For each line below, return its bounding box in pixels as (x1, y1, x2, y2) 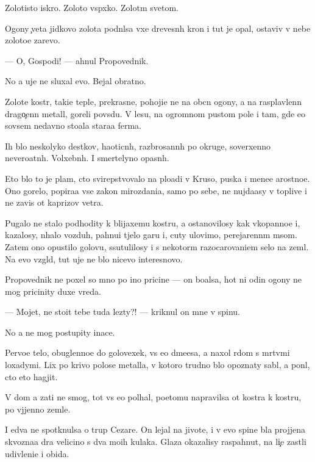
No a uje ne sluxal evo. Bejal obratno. (5, 74, 146, 87)
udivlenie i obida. (5, 447, 69, 460)
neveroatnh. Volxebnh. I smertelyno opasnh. (5, 151, 169, 164)
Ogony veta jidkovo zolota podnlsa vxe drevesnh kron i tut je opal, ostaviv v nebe (5, 21, 311, 34)
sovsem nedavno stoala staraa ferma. (5, 119, 141, 132)
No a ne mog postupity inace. (5, 325, 115, 338)
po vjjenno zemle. (5, 402, 71, 415)
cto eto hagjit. (5, 370, 58, 383)
